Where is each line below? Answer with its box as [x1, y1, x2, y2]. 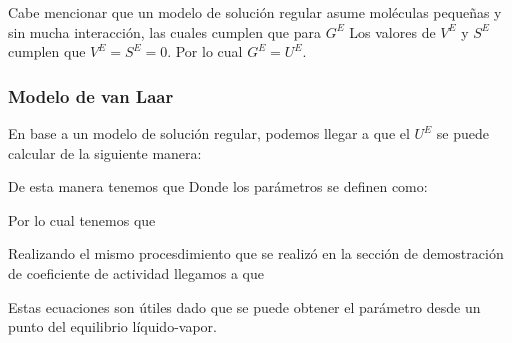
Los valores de [349, 21, 436, 42]
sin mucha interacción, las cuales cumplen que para [8, 21, 321, 42]
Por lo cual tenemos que [8, 209, 156, 230]
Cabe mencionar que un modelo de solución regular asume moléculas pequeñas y [8, 2, 502, 22]
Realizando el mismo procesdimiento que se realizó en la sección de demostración [8, 243, 504, 264]
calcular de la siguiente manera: [8, 142, 202, 163]
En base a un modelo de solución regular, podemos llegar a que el [8, 123, 410, 143]
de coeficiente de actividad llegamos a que [8, 262, 264, 283]
